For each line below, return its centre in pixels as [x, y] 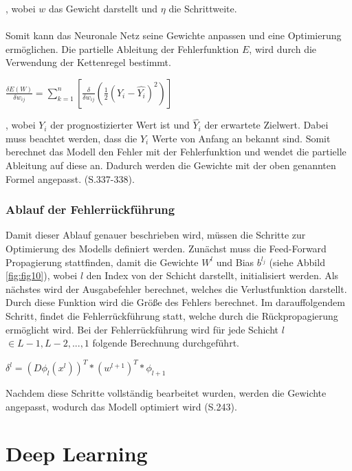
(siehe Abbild [297, 262]
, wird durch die [283, 48]
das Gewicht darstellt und [103, 8]
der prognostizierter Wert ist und [120, 125]
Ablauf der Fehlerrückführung [90, 209]
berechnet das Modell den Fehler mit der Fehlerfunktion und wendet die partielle [176, 152]
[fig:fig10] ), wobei [42, 275]
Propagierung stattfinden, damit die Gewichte [102, 262]
